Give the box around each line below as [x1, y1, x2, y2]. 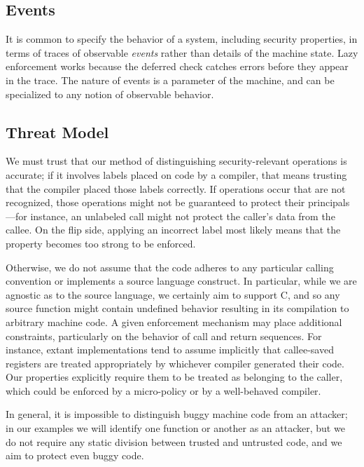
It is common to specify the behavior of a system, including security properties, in [6, 32, 358, 46]
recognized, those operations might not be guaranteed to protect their [6, 195, 305, 210]
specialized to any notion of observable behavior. [6, 86, 214, 101]
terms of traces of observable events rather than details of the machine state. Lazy [6, 45, 358, 60]
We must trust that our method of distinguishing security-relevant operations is [6, 154, 347, 168]
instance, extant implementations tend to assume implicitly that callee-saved [6, 342, 334, 357]
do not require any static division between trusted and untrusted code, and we [6, 434, 342, 449]
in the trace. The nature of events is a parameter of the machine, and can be [6, 72, 335, 87]
